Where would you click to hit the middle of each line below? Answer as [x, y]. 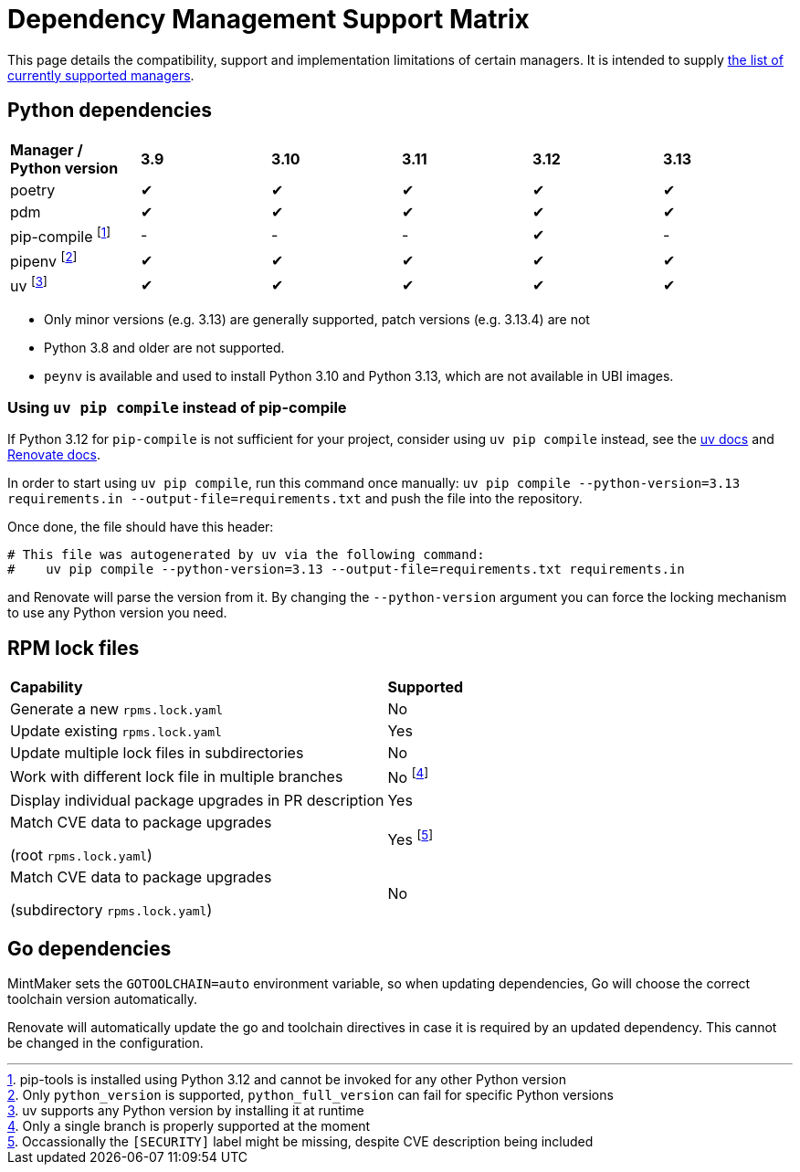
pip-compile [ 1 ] [61, 235]
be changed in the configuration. [105, 1043]
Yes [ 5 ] [411, 838]
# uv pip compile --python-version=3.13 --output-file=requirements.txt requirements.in [346, 570]
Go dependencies [89, 948]
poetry [33, 190]
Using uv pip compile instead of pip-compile [177, 407]
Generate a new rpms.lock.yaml [117, 709]
